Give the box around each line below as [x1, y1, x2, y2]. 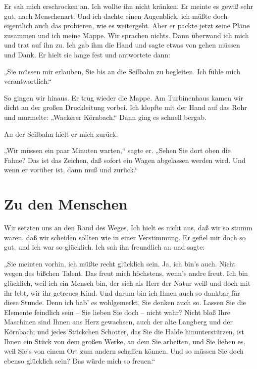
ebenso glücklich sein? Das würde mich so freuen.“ [4, 355, 155, 366]
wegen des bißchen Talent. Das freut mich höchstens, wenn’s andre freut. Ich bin [4, 268, 248, 278]
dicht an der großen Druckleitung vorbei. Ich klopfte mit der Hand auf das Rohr [4, 102, 247, 112]
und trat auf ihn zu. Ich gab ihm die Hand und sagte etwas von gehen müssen [4, 40, 240, 50]
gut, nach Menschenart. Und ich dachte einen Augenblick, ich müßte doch [4, 10, 228, 21]
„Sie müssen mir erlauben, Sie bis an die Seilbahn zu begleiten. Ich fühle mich [4, 66, 241, 76]
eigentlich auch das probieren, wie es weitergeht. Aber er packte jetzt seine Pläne [4, 20, 250, 31]
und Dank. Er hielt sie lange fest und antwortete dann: [4, 49, 170, 59]
